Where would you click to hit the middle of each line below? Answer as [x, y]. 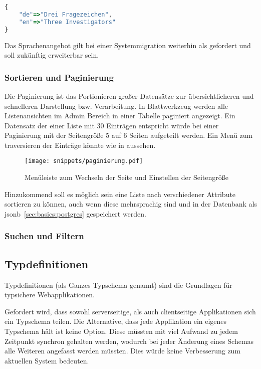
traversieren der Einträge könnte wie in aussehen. [80, 145]
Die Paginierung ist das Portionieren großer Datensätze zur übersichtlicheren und [129, 96]
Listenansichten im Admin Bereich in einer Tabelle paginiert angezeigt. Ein [120, 116]
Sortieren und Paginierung [59, 77]
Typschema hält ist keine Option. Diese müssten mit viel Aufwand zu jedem [121, 331]
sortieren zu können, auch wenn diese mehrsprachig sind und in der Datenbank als [131, 204]
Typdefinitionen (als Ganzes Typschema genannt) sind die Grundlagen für [118, 285]
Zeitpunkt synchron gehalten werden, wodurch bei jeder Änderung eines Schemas [129, 341]
